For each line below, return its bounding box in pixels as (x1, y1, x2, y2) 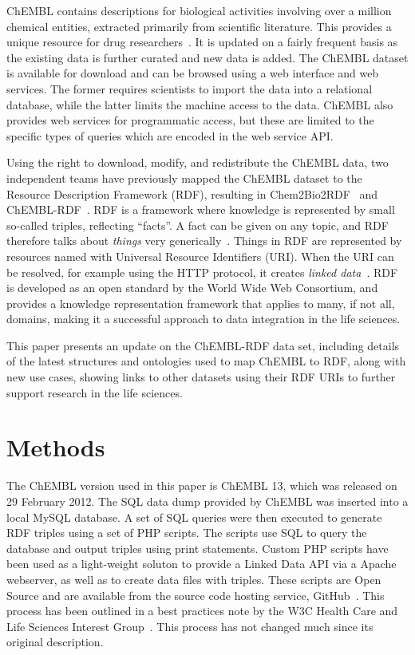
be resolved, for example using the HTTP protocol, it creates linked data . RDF (6, 263, 398, 280)
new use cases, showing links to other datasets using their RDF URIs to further (6, 369, 396, 385)
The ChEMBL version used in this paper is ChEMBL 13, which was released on (6, 477, 397, 494)
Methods (6, 431, 105, 464)
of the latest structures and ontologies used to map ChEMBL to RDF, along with (6, 353, 406, 369)
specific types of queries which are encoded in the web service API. (6, 127, 334, 144)
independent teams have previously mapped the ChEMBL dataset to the (6, 169, 362, 186)
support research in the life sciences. (6, 384, 183, 400)
